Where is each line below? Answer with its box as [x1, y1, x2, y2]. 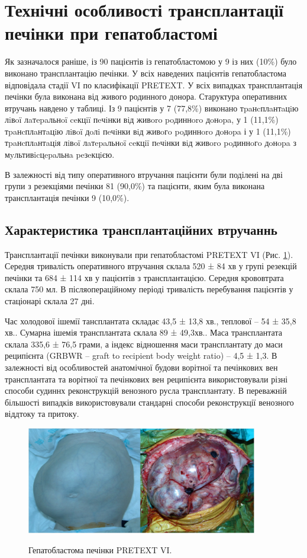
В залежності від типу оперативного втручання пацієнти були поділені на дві [5, 168, 283, 180]
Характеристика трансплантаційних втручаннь [5, 220, 277, 238]
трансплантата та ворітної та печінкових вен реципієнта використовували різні [5, 372, 288, 385]
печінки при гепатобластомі [5, 21, 218, 45]
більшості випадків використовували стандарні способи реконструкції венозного [5, 396, 294, 408]
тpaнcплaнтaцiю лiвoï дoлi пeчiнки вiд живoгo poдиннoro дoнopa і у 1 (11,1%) [5, 125, 291, 137]
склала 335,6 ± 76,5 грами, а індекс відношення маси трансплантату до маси [5, 337, 283, 350]
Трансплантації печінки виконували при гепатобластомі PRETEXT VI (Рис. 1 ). [5, 248, 293, 260]
